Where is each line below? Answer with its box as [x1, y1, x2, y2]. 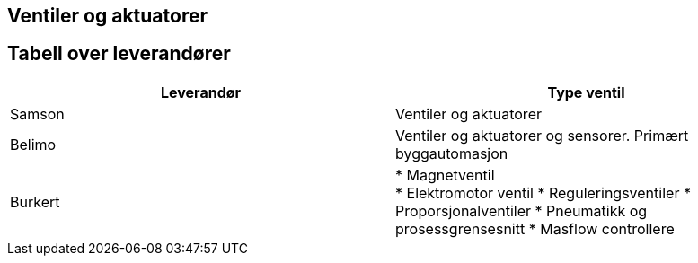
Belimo [10, 135, 57, 153]
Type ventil [547, 83, 625, 101]
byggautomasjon [395, 144, 508, 162]
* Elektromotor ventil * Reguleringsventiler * [395, 183, 691, 202]
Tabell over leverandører [7, 42, 231, 66]
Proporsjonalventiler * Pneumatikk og [395, 201, 648, 220]
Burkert [10, 192, 60, 211]
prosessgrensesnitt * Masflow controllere [395, 219, 675, 238]
